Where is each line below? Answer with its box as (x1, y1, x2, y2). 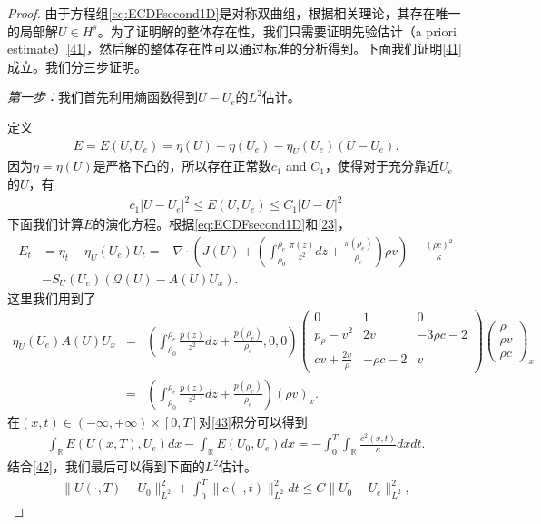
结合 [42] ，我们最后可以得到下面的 (7, 457, 205, 476)
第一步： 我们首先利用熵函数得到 (7, 87, 198, 106)
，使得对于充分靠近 (324, 156, 439, 175)
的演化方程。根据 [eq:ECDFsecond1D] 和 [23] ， (93, 214, 350, 233)
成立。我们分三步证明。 (7, 56, 147, 75)
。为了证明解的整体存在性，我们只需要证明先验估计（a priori (97, 21, 457, 40)
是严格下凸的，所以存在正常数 (93, 156, 271, 175)
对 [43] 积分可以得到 (199, 411, 308, 430)
